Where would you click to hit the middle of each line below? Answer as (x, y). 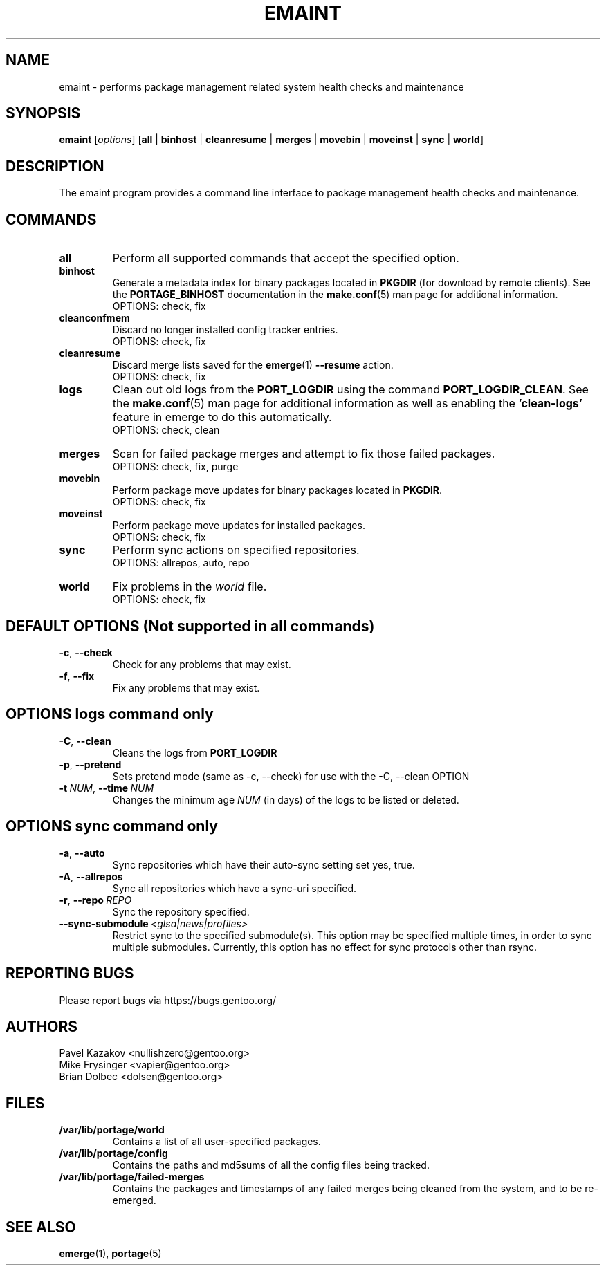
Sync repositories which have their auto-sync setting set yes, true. (264, 864)
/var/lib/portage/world (112, 1130)
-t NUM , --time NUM (107, 788)
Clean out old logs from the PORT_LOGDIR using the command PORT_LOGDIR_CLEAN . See (350, 390)
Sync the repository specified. (181, 911)
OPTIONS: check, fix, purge (175, 467)
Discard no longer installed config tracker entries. (225, 330)
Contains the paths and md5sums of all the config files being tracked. (271, 1165)
